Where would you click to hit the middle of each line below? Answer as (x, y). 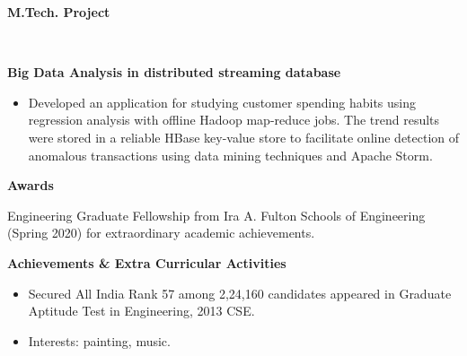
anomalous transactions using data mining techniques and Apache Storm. (230, 155)
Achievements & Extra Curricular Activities (147, 262)
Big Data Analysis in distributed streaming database (174, 72)
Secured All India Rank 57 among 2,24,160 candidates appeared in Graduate (240, 293)
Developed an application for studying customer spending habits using (222, 102)
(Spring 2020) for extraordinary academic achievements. (161, 233)
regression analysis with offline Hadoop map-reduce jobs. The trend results (234, 120)
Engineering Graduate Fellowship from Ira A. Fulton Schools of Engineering (216, 215)
